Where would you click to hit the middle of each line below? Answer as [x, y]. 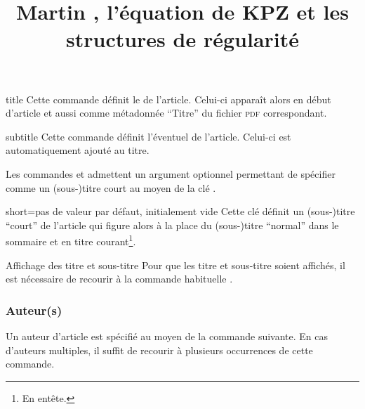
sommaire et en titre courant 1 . [71, 240]
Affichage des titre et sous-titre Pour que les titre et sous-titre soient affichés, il [175, 265]
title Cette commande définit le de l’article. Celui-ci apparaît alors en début [168, 99]
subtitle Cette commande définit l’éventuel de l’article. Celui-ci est [148, 136]
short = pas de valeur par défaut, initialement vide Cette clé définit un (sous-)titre [180, 211]
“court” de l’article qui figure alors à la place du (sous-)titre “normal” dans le [172, 225]
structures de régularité [182, 39]
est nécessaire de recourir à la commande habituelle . [119, 279]
